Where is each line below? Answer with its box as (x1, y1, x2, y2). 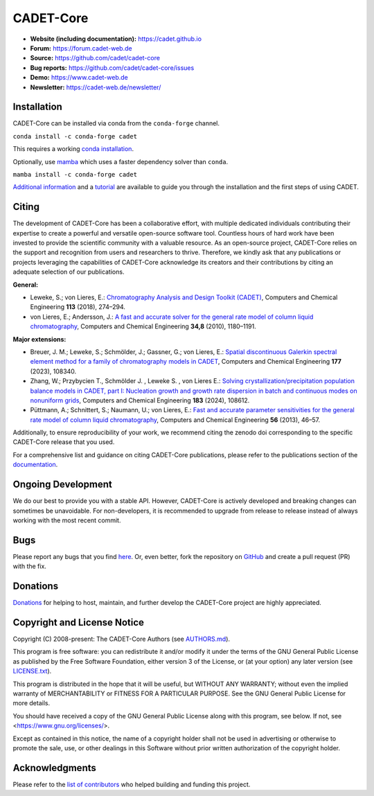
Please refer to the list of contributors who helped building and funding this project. (12, 780, 251, 788)
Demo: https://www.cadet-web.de (30, 73, 128, 82)
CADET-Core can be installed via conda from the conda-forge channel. (12, 119, 220, 127)
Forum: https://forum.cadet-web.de (30, 44, 132, 52)
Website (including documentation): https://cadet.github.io (30, 35, 202, 43)
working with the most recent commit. (12, 516, 121, 524)
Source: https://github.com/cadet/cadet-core (30, 54, 161, 62)
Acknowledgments (12, 762, 97, 774)
